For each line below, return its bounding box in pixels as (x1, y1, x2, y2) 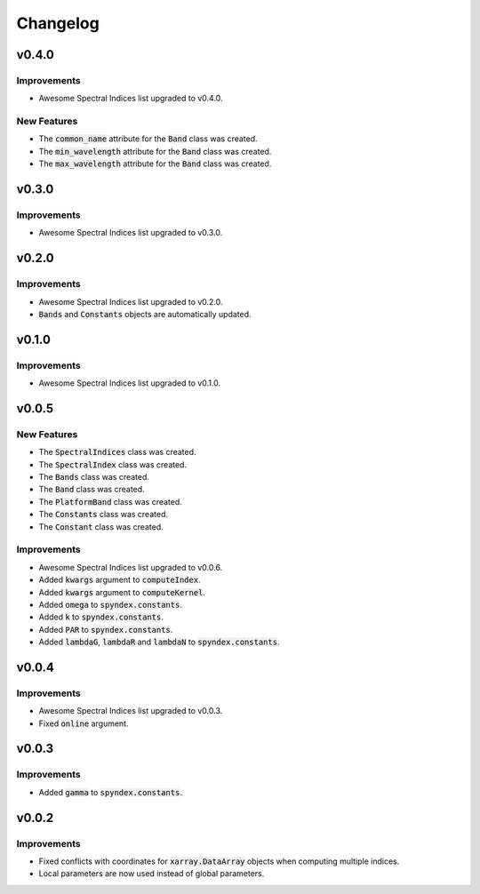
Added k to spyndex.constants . (38, 611, 164, 622)
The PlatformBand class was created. (38, 496, 182, 507)
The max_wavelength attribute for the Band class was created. (38, 158, 272, 169)
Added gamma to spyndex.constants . (38, 786, 182, 797)
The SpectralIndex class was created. (38, 459, 187, 470)
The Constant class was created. (38, 521, 164, 532)
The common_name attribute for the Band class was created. (38, 133, 258, 144)
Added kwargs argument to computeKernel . (38, 587, 206, 597)
